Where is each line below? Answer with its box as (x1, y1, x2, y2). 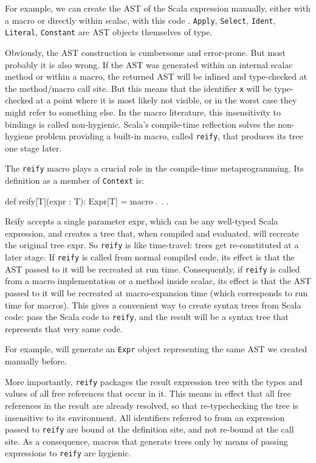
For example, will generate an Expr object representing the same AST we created (5, 343, 307, 355)
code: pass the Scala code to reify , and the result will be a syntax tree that (5, 310, 289, 323)
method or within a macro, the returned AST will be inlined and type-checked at (5, 70, 307, 83)
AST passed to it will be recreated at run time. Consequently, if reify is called (5, 262, 300, 275)
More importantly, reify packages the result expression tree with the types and (5, 375, 303, 388)
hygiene (5, 130, 33, 142)
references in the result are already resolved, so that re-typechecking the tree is (5, 399, 298, 411)
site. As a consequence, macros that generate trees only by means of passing (5, 434, 288, 447)
